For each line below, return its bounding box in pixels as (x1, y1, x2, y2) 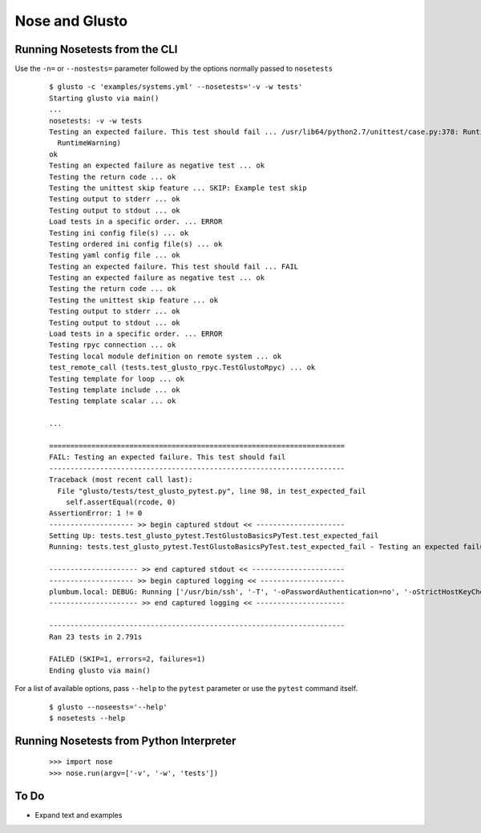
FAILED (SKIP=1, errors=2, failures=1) (49, 654, 206, 664)
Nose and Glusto (14, 12, 128, 30)
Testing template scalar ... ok (49, 397, 176, 406)
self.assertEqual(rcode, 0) (65, 497, 176, 507)
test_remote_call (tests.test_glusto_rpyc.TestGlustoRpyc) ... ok (49, 363, 316, 372)
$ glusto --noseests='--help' (49, 702, 168, 711)
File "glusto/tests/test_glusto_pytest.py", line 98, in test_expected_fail (57, 486, 366, 495)
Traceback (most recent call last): (49, 475, 193, 484)
